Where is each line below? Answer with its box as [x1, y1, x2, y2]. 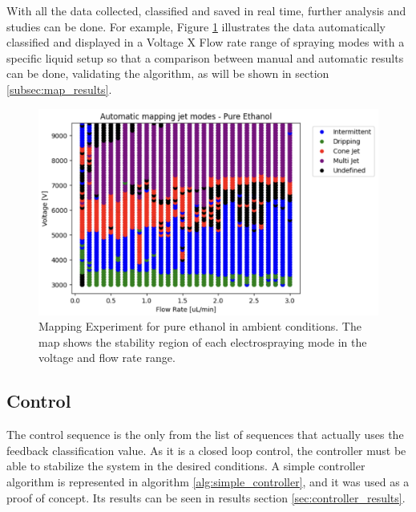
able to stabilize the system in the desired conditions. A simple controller [6, 457, 366, 474]
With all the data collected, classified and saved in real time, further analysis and [6, 2, 406, 18]
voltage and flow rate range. [38, 349, 176, 366]
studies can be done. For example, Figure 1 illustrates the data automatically [6, 18, 386, 35]
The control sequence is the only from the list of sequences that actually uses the [6, 426, 404, 443]
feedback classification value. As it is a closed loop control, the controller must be [6, 441, 406, 458]
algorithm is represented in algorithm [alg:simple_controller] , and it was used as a [6, 473, 410, 490]
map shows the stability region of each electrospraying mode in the [38, 333, 367, 350]
